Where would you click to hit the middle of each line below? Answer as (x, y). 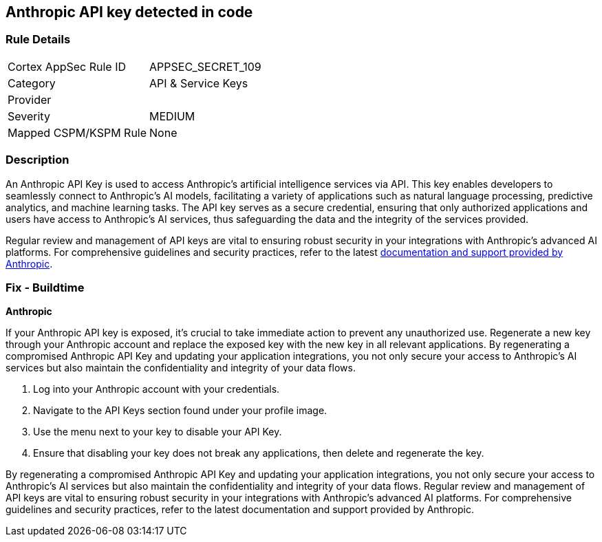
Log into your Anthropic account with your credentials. (157, 389)
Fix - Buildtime (45, 287)
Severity (29, 116)
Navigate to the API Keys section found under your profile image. (180, 411)
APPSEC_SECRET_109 (205, 66)
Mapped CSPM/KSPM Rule (77, 132)
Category (32, 83)
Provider (30, 99)
